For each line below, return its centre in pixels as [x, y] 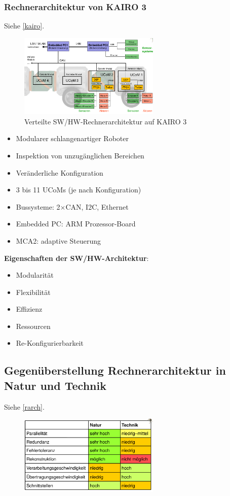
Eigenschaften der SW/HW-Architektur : [76, 258]
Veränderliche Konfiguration [60, 172]
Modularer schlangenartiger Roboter [72, 138]
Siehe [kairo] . [24, 26]
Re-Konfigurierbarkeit [50, 343]
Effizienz [29, 309]
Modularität [35, 275]
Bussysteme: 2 [38, 206]
